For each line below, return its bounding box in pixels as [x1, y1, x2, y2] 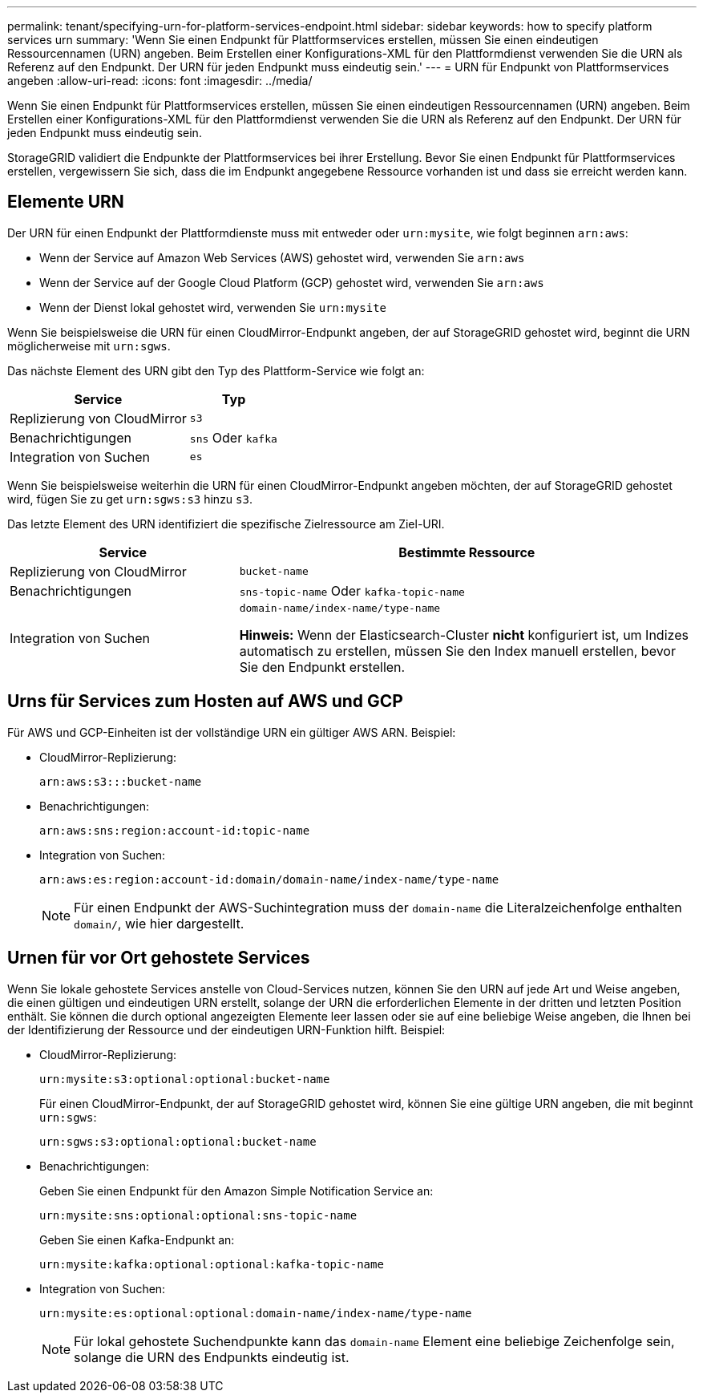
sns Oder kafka [189, 429, 277, 446]
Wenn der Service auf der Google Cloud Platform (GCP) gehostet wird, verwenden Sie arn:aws [39, 275, 544, 289]
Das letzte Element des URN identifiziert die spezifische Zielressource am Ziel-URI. [7, 516, 445, 531]
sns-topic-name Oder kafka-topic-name [239, 582, 465, 599]
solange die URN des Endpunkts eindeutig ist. [74, 1348, 349, 1365]
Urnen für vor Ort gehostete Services [7, 948, 310, 968]
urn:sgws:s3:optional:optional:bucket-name [39, 1134, 317, 1148]
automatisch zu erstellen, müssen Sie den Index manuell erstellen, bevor [239, 642, 676, 659]
